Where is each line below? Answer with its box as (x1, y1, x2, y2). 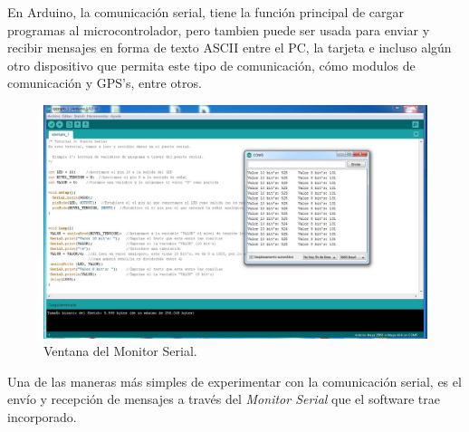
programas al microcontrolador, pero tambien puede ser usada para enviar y (7, 20, 430, 39)
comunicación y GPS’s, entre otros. (7, 73, 202, 92)
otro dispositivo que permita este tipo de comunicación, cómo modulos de (7, 55, 416, 74)
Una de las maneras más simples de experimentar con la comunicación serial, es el (7, 371, 462, 390)
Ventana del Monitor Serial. (43, 341, 197, 360)
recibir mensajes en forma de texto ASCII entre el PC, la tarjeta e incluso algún (7, 38, 452, 57)
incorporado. (7, 407, 77, 426)
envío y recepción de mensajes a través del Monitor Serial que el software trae (7, 389, 440, 408)
